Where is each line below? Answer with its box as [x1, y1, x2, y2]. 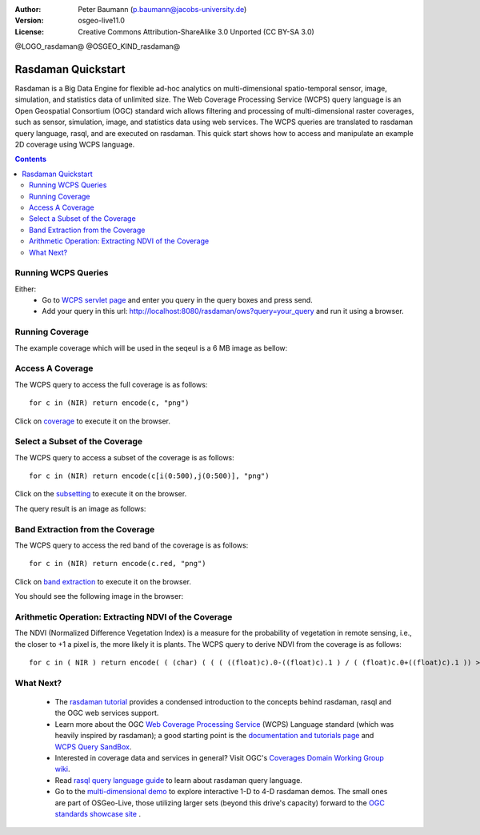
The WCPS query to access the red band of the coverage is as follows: [14, 540, 249, 550]
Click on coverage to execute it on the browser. [14, 416, 171, 426]
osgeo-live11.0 [78, 16, 126, 26]
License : [14, 26, 44, 36]
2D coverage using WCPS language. [14, 140, 135, 150]
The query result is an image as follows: [14, 504, 146, 513]
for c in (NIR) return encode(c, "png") [29, 399, 190, 407]
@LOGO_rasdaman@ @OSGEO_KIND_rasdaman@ [14, 42, 181, 51]
